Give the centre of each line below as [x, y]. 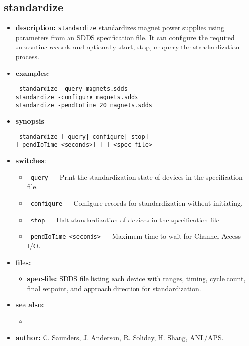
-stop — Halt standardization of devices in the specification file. [124, 219]
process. [27, 57]
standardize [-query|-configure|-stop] [84, 136]
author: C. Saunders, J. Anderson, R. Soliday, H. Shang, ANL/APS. [119, 337]
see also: [30, 305]
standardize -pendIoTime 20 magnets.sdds [84, 105]
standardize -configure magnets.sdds [77, 97]
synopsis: [31, 121]
